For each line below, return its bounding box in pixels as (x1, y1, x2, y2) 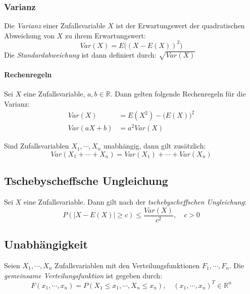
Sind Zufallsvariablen (4, 140, 69, 151)
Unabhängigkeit (4, 236, 88, 252)
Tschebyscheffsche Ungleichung (4, 173, 168, 188)
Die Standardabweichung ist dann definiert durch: (4, 49, 157, 60)
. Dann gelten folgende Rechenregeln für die (110, 88, 246, 99)
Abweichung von (4, 30, 55, 40)
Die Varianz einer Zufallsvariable (4, 20, 106, 31)
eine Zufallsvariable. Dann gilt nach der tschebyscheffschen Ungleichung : (23, 197, 246, 207)
